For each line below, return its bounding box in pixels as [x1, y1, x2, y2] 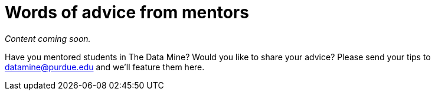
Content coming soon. [5, 33, 91, 44]
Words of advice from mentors [5, 2, 249, 22]
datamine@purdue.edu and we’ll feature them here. [5, 61, 205, 72]
